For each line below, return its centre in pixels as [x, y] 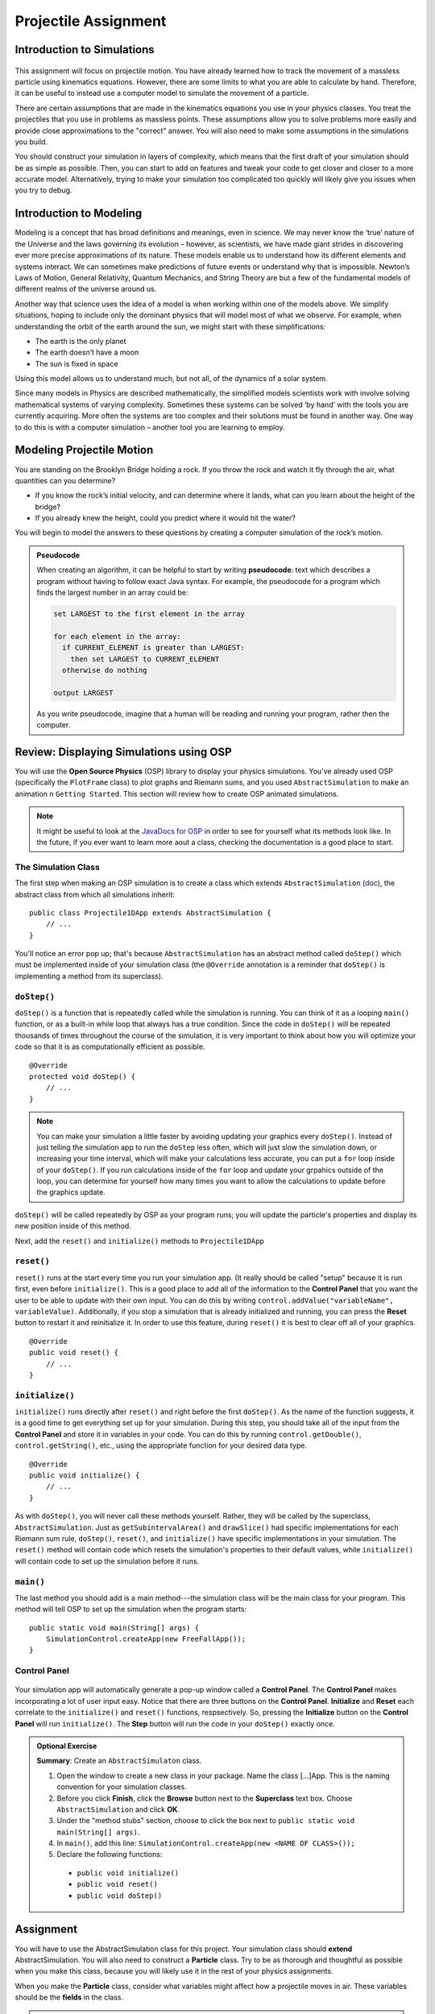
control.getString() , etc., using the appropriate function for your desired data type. [161, 1445]
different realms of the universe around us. [86, 289]
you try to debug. [43, 190]
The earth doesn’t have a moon [87, 352]
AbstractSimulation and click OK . [118, 1809]
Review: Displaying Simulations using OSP [124, 752]
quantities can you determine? [65, 480]
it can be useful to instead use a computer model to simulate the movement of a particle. [162, 93]
